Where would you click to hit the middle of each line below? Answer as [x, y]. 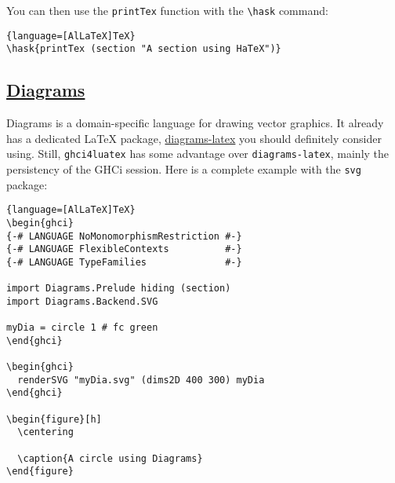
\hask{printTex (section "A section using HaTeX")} [144, 49]
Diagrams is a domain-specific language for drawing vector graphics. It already [195, 123]
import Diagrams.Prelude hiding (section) [119, 289]
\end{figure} [40, 472]
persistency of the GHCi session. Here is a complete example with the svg [184, 169]
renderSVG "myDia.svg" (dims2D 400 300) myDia [141, 380]
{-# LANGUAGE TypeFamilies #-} [124, 262]
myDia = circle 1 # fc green [82, 328]
